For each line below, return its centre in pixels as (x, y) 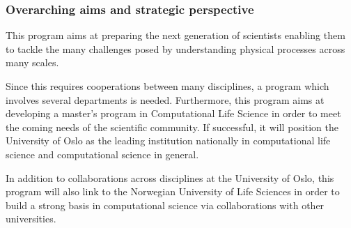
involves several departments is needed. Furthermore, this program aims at (165, 99)
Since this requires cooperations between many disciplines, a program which (167, 86)
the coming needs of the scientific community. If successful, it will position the (172, 127)
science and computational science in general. (102, 154)
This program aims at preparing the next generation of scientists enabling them (175, 35)
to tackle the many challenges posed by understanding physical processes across (175, 48)
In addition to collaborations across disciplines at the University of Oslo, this (170, 177)
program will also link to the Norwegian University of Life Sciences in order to (173, 191)
